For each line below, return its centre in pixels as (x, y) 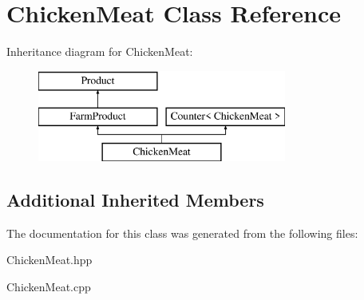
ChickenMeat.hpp (49, 260)
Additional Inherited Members (135, 200)
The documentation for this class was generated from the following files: (182, 233)
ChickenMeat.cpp (49, 287)
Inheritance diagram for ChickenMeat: (100, 51)
